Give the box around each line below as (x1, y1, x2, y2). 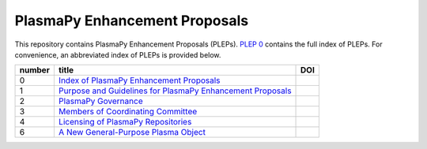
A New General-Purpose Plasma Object (58, 127, 206, 138)
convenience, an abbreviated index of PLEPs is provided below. (14, 50, 221, 59)
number (19, 65, 51, 76)
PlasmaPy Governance (58, 95, 143, 106)
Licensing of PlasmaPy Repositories (58, 117, 192, 128)
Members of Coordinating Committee (58, 106, 198, 117)
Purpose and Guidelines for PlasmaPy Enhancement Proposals (58, 85, 292, 96)
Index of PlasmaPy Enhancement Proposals (58, 75, 221, 86)
